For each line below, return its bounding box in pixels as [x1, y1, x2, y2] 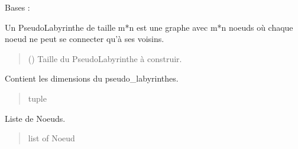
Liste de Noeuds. [5, 112, 66, 124]
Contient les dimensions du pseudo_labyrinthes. [5, 72, 179, 85]
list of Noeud [28, 132, 75, 144]
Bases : [5, 1, 30, 13]
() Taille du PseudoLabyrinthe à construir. [28, 52, 182, 64]
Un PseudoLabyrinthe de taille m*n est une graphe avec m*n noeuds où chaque [5, 21, 293, 33]
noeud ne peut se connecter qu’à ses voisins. [5, 33, 164, 45]
